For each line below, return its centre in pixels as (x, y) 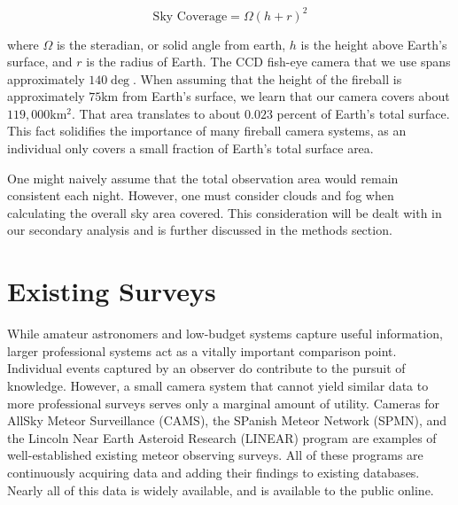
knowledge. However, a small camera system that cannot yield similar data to (218, 385)
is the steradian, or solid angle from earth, (171, 44)
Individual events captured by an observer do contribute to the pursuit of (206, 368)
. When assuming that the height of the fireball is (267, 78)
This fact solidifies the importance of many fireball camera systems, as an (207, 131)
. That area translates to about (156, 113)
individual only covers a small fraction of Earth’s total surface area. (190, 148)
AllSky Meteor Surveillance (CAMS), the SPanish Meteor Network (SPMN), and (227, 420)
